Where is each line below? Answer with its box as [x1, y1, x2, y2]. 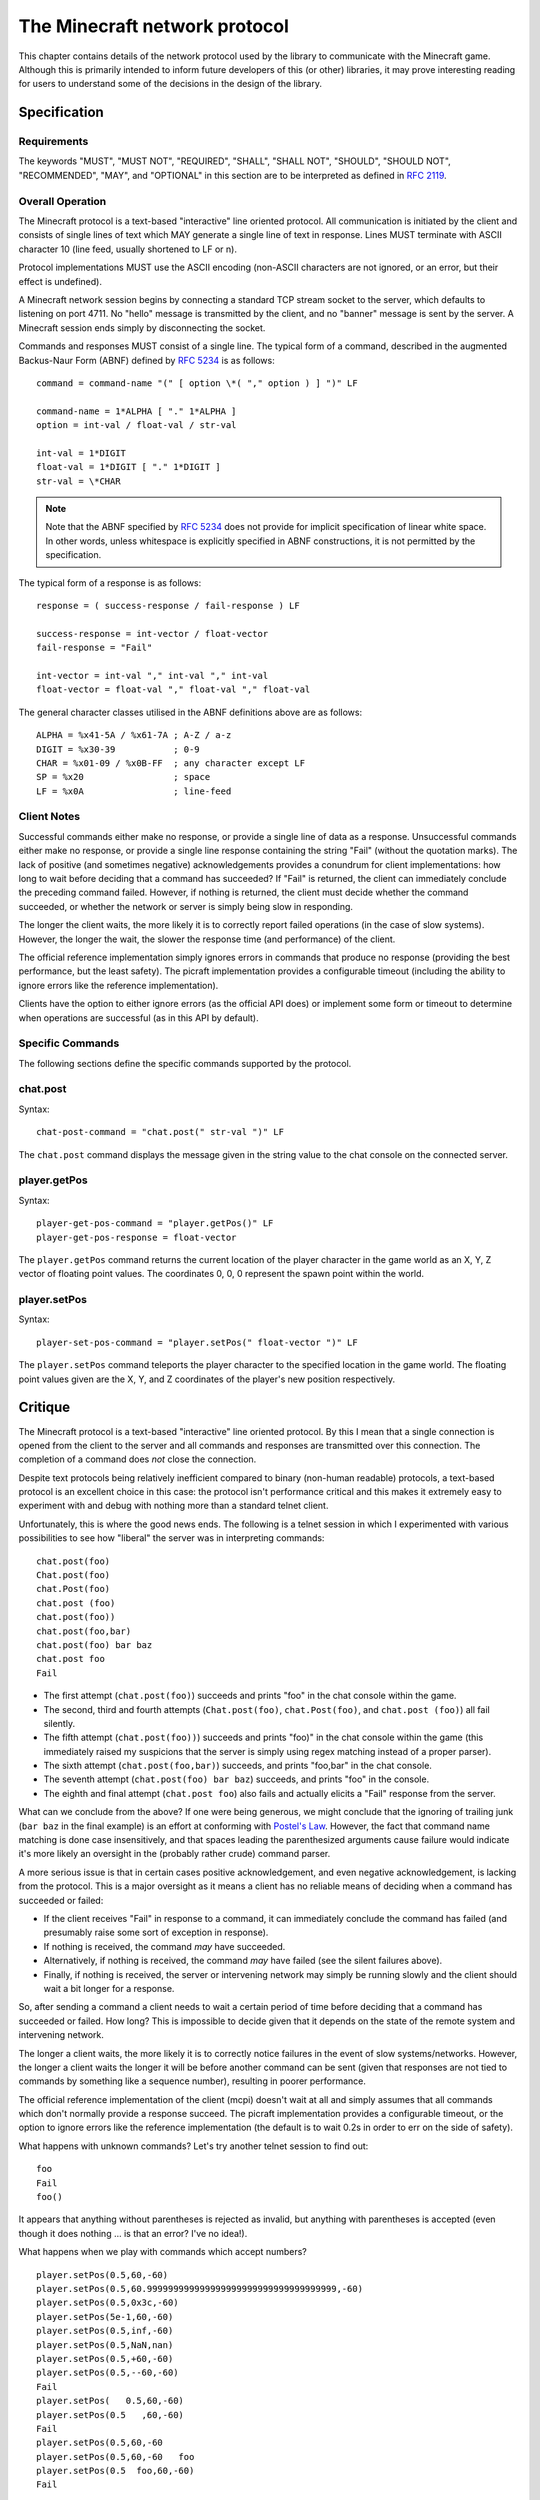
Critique [18, 1399, 71, 1416]
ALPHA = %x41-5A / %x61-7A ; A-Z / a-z [36, 730, 232, 741]
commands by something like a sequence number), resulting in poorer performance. [18, 2075, 367, 2087]
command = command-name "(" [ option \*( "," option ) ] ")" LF [36, 377, 359, 389]
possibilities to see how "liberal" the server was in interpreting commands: [18, 1532, 325, 1544]
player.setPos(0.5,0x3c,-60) [36, 2297, 179, 2309]
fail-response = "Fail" [36, 642, 153, 654]
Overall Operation [18, 194, 107, 208]
